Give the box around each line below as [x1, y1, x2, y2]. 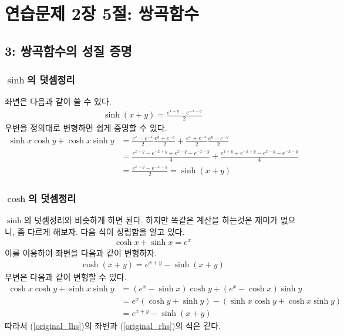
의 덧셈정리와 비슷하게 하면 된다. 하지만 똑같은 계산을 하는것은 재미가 [23, 214, 278, 226]
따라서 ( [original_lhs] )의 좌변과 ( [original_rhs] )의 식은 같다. [5, 319, 221, 331]
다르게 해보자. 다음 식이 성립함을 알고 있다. [27, 225, 185, 237]
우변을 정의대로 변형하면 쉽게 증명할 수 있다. [5, 121, 167, 133]
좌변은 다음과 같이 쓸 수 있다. [5, 95, 112, 107]
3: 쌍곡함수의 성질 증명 [5, 41, 132, 59]
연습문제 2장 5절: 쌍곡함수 [5, 1, 199, 25]
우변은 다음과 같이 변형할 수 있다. [5, 271, 127, 283]
